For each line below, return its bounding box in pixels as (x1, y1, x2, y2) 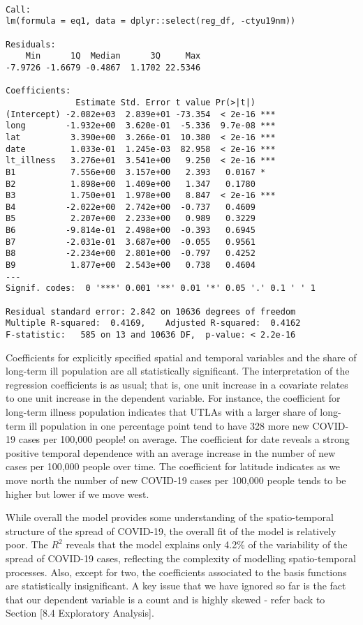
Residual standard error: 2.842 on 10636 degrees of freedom (6, 306, 296, 317)
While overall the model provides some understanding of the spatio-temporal (6, 510, 334, 525)
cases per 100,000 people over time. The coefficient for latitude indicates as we (6, 459, 341, 474)
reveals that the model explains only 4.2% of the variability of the (66, 537, 348, 552)
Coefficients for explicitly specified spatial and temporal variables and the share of (6, 349, 357, 364)
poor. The (6, 537, 48, 552)
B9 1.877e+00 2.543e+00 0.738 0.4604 (6, 260, 255, 271)
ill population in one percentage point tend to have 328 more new (29, 418, 309, 432)
